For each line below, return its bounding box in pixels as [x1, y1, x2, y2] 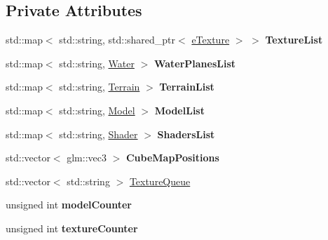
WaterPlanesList [153, 55, 236, 70]
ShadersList [157, 126, 215, 141]
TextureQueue [129, 173, 191, 188]
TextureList [265, 32, 323, 47]
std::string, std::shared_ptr [59, 32, 176, 47]
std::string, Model [59, 102, 135, 117]
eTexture [191, 32, 230, 47]
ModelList [154, 102, 205, 117]
